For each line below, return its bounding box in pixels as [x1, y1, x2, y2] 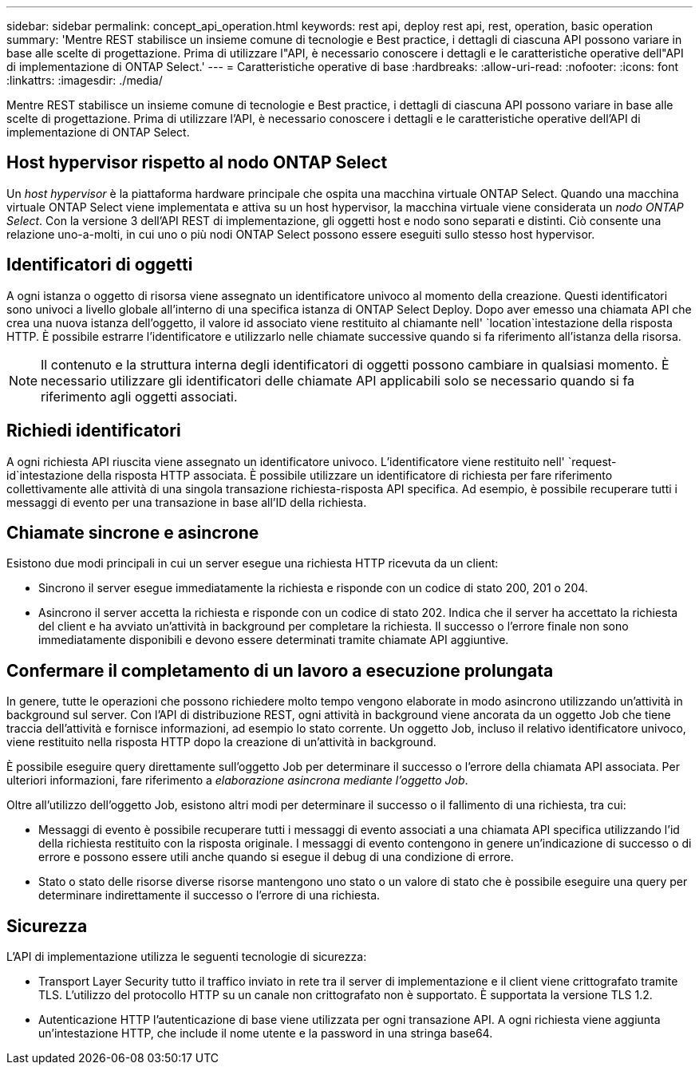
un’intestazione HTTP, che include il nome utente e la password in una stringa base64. [38, 1026, 493, 1041]
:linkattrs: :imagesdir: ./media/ [6, 73, 163, 87]
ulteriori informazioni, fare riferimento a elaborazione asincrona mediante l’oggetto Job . [6, 773, 468, 788]
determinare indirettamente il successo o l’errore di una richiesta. [38, 888, 381, 903]
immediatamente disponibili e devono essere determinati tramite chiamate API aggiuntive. [38, 633, 509, 647]
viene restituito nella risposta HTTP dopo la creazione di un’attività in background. [6, 735, 436, 749]
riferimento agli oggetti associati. [41, 388, 238, 405]
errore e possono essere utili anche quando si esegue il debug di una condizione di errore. [38, 850, 514, 864]
